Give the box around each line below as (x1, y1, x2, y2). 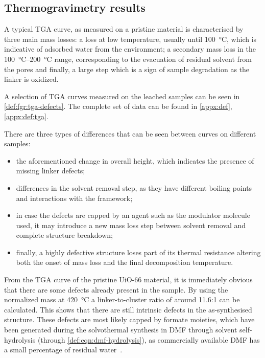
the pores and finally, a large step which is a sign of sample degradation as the (4, 63, 250, 74)
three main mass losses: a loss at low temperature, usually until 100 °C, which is (4, 33, 257, 44)
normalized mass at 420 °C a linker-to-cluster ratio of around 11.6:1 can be (4, 294, 240, 305)
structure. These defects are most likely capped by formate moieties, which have (4, 314, 255, 325)
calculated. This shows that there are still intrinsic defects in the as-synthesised (4, 304, 252, 315)
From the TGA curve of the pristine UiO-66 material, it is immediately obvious (4, 274, 253, 285)
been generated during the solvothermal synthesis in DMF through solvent (4, 324, 237, 335)
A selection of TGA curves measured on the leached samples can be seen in (4, 91, 240, 101)
